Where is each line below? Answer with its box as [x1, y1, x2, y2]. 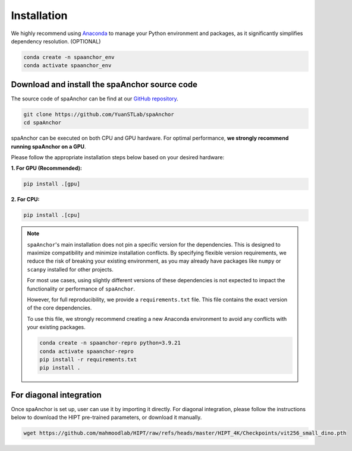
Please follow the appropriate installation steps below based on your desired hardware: [11, 153, 225, 160]
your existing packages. [27, 324, 86, 331]
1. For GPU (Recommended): [11, 165, 83, 172]
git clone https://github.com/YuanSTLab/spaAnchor [23, 111, 175, 118]
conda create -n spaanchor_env [23, 53, 115, 61]
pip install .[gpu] [23, 181, 80, 187]
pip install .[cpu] [23, 212, 80, 219]
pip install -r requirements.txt [39, 356, 137, 362]
